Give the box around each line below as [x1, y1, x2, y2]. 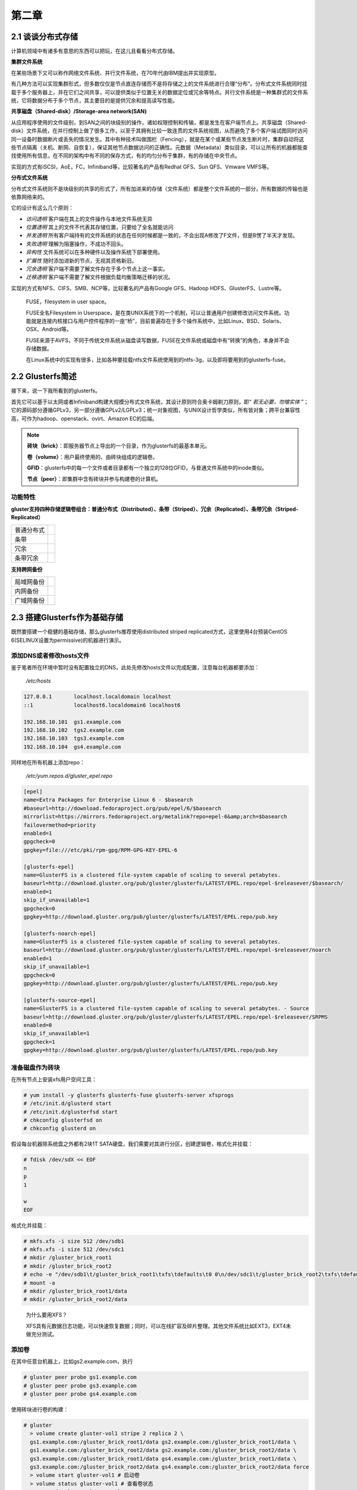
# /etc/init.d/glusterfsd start [23, 1109, 118, 1115]
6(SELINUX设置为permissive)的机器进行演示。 [11, 637, 125, 644]
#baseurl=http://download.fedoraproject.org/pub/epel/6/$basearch [23, 805, 221, 812]
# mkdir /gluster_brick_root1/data [23, 1288, 127, 1295]
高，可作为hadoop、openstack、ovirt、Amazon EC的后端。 [11, 415, 158, 422]
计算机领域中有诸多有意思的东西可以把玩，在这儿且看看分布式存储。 [11, 48, 178, 55]
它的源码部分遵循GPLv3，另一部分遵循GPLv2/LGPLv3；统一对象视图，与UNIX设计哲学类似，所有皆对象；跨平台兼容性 [11, 406, 300, 414]
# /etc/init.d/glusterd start [23, 1100, 112, 1107]
